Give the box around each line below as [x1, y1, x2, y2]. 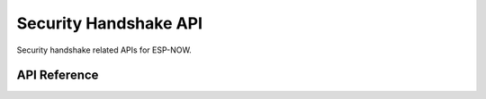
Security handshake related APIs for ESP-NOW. [16, 45, 193, 55]
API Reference [16, 68, 99, 83]
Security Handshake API [16, 13, 202, 33]
